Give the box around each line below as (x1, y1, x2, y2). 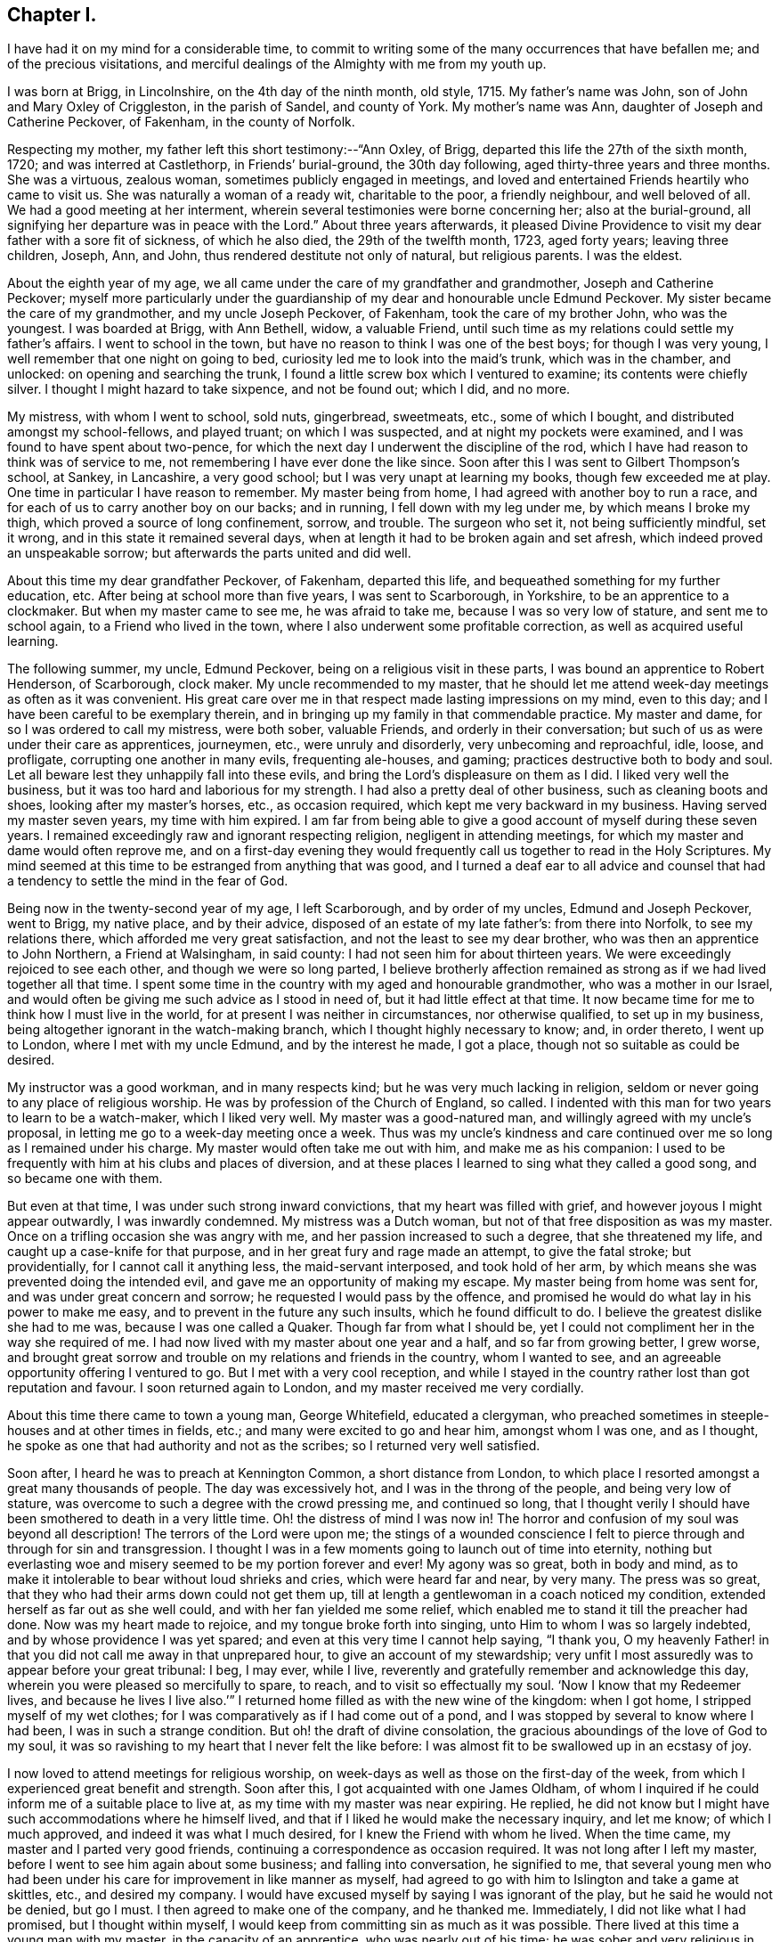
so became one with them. (7, 1171, 163, 1187)
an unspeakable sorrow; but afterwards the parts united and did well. (7, 545, 411, 561)
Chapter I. (7, 4, 97, 26)
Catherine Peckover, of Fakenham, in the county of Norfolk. (7, 114, 355, 130)
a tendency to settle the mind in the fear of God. (7, 873, 288, 889)
